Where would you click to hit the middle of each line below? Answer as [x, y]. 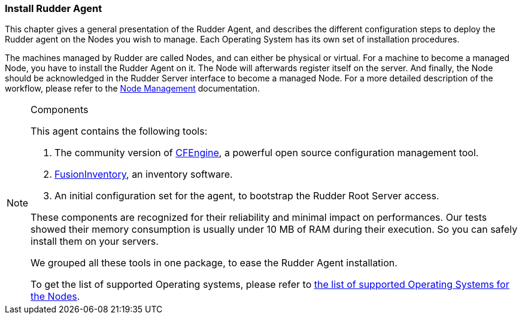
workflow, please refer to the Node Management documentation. [132, 89]
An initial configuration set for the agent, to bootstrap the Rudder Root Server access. [247, 196]
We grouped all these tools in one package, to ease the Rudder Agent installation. [214, 263]
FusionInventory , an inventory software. [144, 174]
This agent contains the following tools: [119, 131]
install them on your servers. [95, 241]
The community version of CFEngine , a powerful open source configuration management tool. [267, 153]
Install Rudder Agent [54, 8]
